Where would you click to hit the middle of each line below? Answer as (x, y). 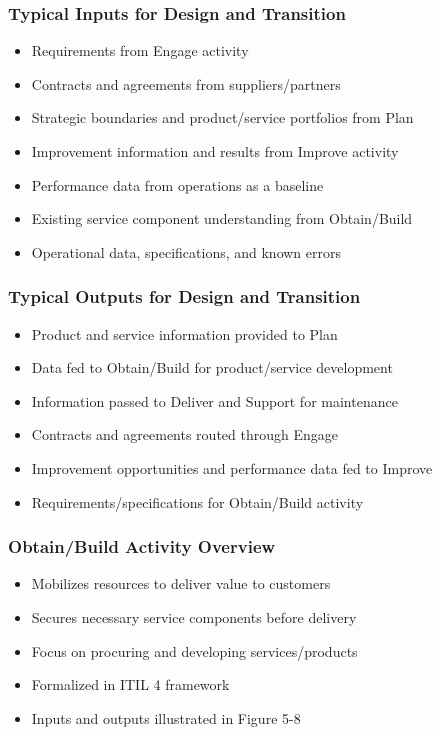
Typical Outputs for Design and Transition (184, 296)
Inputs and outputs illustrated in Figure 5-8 (166, 717)
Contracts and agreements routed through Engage (184, 434)
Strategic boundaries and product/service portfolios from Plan (222, 117)
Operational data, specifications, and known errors (186, 251)
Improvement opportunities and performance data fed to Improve (232, 467)
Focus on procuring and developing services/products (194, 650)
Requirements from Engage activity (140, 50)
